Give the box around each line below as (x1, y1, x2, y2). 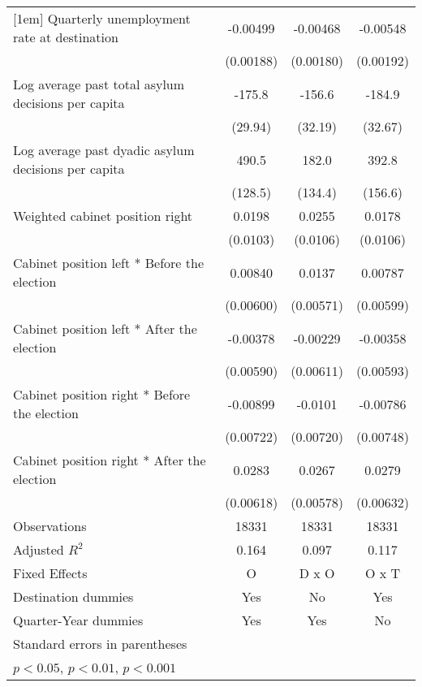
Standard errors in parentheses (13, 634, 187, 653)
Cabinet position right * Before (13, 385, 191, 404)
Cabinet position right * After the (13, 451, 206, 469)
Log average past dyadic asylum (13, 140, 195, 159)
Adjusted (13, 540, 64, 559)
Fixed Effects (13, 564, 88, 582)
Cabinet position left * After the (13, 319, 197, 338)
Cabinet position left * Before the (13, 253, 205, 272)
